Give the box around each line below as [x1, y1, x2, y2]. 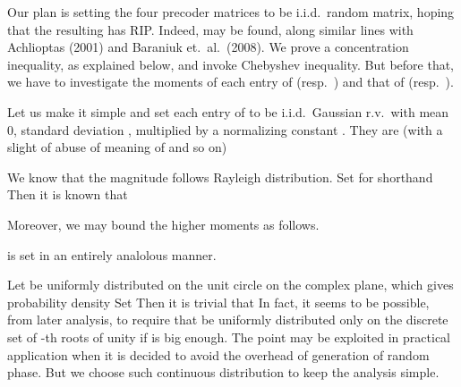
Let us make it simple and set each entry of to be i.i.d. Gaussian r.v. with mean [7, 102, 449, 121]
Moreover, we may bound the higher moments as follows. [7, 215, 320, 233]
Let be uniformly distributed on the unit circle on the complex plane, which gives [7, 275, 454, 294]
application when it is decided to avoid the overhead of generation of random [7, 345, 430, 364]
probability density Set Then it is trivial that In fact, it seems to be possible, [7, 292, 430, 311]
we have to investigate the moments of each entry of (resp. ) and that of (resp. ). [7, 72, 454, 91]
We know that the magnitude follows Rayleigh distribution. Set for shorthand [7, 167, 433, 186]
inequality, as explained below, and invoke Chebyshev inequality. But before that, [7, 55, 454, 73]
